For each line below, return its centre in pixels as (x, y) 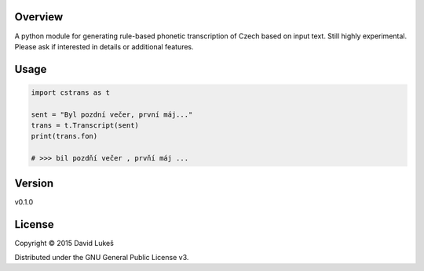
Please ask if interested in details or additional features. (104, 46)
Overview (39, 17)
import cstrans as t (70, 92)
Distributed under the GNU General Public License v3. (102, 258)
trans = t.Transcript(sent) (85, 126)
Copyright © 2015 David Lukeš (64, 243)
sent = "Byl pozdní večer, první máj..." (112, 114)
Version (34, 183)
